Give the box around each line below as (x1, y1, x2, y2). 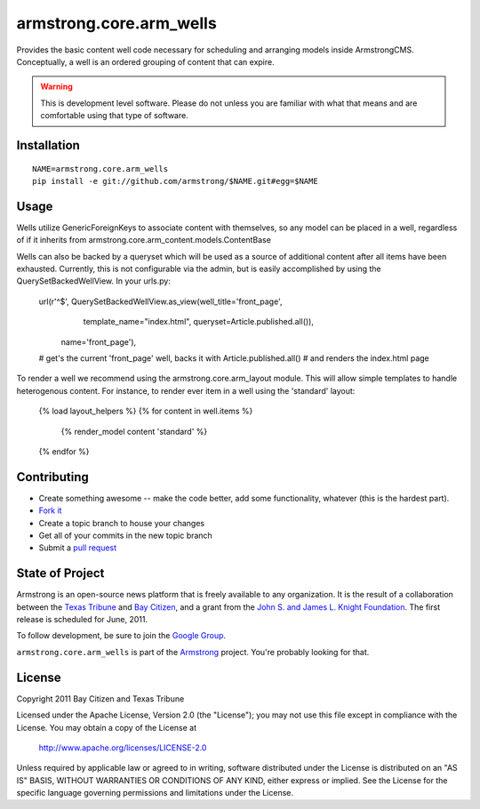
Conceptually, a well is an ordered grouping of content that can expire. (16, 56, 275, 67)
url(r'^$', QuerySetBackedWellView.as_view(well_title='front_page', (38, 296, 283, 307)
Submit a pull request (38, 542, 117, 553)
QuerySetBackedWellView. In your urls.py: (16, 276, 171, 286)
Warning (40, 81, 73, 92)
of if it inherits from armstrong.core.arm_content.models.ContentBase (16, 235, 271, 245)
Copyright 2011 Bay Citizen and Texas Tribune (16, 693, 185, 704)
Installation (16, 138, 80, 153)
